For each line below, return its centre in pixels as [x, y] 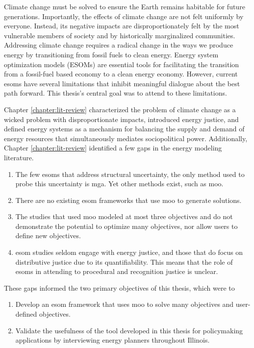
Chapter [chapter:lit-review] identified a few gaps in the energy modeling [113, 148]
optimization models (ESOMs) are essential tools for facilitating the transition [122, 64]
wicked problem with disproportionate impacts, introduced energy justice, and [121, 119]
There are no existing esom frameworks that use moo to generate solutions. [128, 200]
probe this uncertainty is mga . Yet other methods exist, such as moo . [119, 184]
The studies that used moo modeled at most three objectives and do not [124, 216]
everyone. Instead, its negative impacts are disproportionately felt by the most [122, 26]
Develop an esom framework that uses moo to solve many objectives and [125, 304]
